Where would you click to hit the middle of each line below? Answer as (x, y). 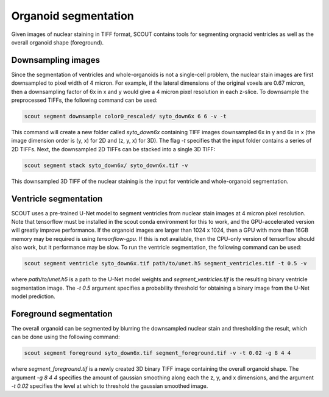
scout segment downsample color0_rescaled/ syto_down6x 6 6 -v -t (125, 116)
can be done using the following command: (65, 337)
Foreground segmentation (62, 314)
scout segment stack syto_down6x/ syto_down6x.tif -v (106, 165)
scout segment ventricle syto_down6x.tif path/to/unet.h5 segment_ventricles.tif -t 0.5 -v (165, 263)
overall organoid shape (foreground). (58, 42)
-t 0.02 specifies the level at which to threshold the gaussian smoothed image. (110, 386)
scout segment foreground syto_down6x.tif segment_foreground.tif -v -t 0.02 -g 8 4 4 (157, 353)
